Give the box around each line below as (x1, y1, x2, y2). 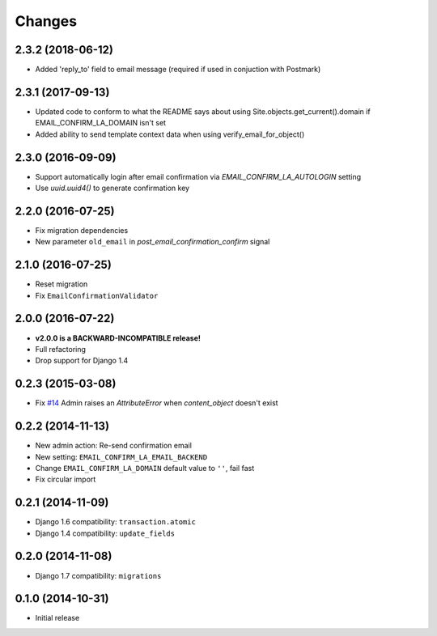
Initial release (35, 613, 80, 623)
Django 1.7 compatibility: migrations (35, 570, 162, 580)
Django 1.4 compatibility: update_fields (35, 528, 176, 538)
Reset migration (35, 279, 88, 289)
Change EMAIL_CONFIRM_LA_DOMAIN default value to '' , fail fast (35, 463, 255, 473)
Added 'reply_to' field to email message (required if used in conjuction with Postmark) (35, 65, 321, 74)
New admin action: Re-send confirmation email (35, 441, 192, 451)
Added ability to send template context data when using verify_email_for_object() (35, 129, 305, 139)
